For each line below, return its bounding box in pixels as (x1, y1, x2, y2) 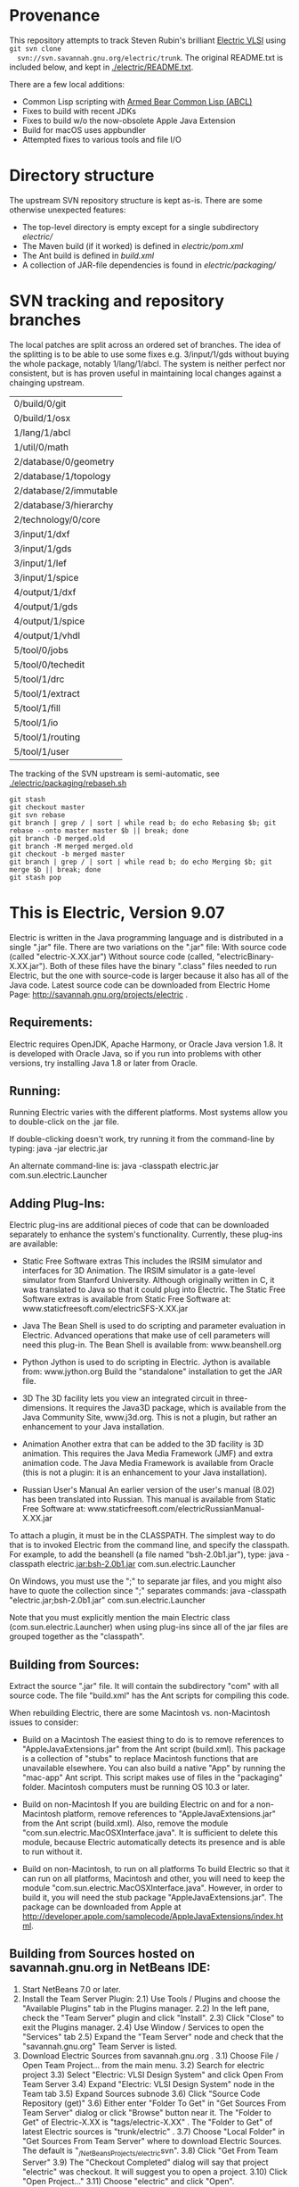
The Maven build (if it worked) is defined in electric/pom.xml (21, 240, 244, 251)
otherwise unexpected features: (9, 204, 126, 215)
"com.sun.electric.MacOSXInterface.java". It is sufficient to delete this (21, 1827, 279, 1838)
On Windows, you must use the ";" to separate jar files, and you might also (9, 1576, 282, 1586)
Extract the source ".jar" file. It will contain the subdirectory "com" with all (9, 1681, 279, 1691)
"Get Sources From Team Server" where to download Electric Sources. (21, 2135, 282, 2146)
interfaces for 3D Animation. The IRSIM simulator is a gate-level (21, 1265, 255, 1276)
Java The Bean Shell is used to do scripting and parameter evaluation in (21, 1321, 287, 1331)
